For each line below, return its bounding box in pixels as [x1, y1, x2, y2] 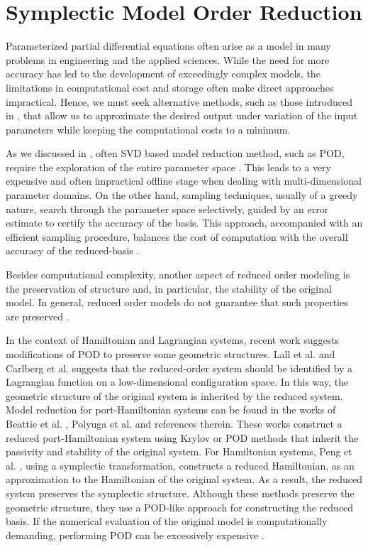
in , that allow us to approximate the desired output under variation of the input [6, 108, 358, 123]
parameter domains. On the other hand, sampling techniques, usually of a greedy [6, 188, 358, 202]
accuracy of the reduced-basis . [6, 243, 140, 258]
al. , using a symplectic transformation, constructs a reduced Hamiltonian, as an [6, 457, 355, 472]
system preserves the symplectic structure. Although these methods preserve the [6, 485, 355, 500]
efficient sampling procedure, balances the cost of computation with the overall [6, 229, 348, 244]
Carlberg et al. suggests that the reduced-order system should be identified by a [6, 360, 353, 375]
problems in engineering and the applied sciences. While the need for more [6, 52, 330, 67]
